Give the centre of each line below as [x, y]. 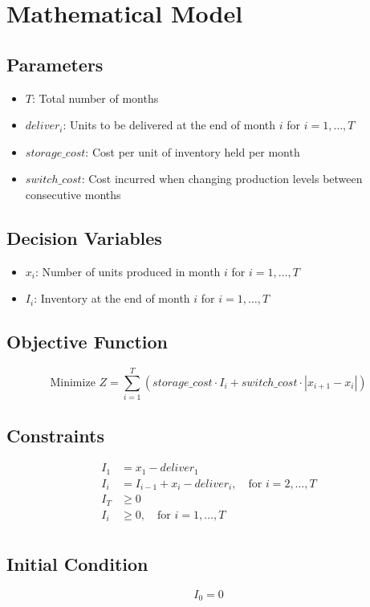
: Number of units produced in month [128, 271]
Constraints [55, 435]
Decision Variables [84, 237]
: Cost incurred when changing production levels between [222, 179]
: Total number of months [95, 98]
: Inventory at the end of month [112, 298]
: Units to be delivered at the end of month [169, 125]
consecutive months [73, 194]
